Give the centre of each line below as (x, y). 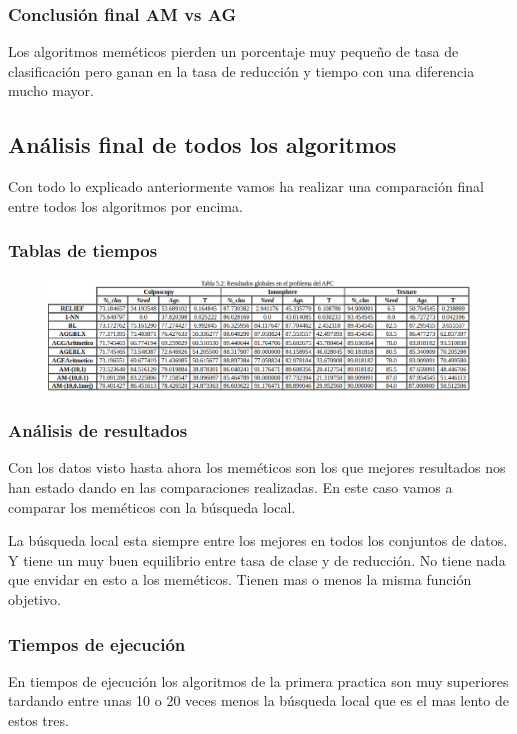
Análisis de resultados (98, 430)
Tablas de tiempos (83, 250)
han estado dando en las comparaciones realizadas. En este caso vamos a (230, 487)
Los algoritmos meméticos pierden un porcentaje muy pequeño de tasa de (233, 51)
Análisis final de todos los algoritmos (202, 144)
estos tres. (38, 720)
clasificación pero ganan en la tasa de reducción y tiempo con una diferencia (241, 70)
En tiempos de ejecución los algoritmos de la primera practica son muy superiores (258, 680)
